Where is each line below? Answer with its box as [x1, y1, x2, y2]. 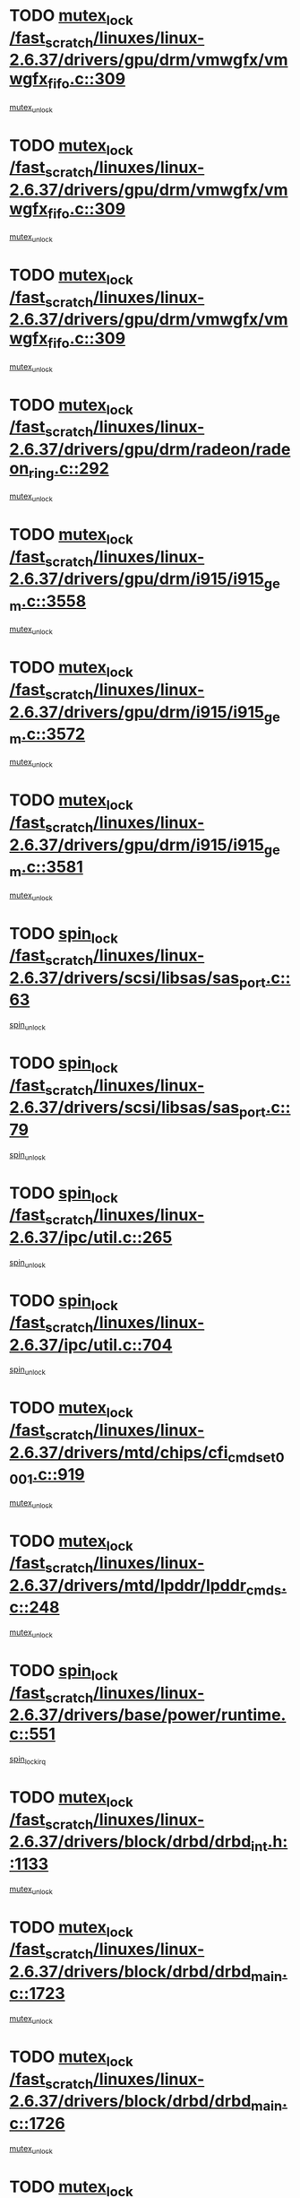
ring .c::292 [28, 458, 109, 482]
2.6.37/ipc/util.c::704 [9, 1334, 173, 1355]
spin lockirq [9, 1754, 47, 1767]
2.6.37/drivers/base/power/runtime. [9, 1705, 287, 1725]
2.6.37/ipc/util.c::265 [9, 1227, 173, 1247]
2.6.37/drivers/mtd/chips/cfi [9, 1442, 228, 1463]
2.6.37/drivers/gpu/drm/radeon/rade [9, 439, 291, 459]
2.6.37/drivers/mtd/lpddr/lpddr [9, 1575, 247, 1595]
